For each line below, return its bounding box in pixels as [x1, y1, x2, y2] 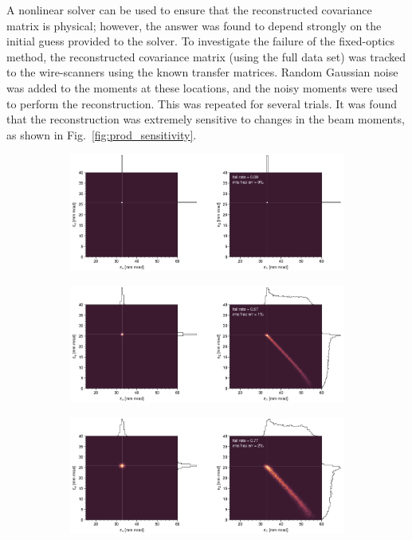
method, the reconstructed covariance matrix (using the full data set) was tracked [6, 48, 406, 65]
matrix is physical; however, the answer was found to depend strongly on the [6, 17, 382, 33]
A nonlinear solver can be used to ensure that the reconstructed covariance [6, 2, 372, 18]
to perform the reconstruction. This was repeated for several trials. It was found [6, 95, 397, 112]
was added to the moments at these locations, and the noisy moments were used [6, 79, 398, 96]
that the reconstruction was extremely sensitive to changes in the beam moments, [6, 111, 405, 127]
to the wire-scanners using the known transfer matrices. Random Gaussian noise [6, 64, 398, 80]
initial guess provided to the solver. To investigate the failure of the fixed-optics [6, 33, 395, 49]
